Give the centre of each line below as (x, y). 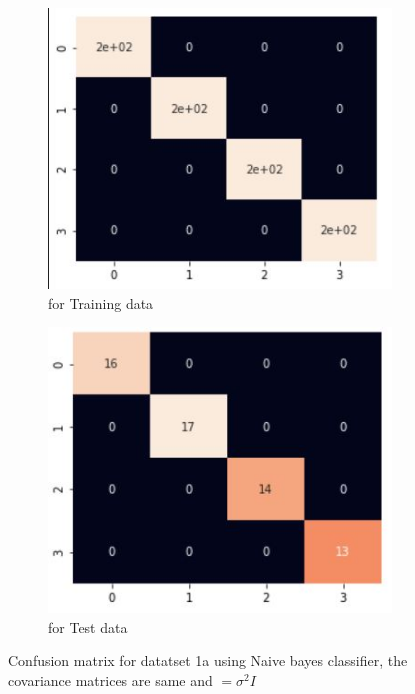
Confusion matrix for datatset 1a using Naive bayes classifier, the (208, 660)
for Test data (88, 626)
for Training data (101, 302)
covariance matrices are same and (110, 679)
